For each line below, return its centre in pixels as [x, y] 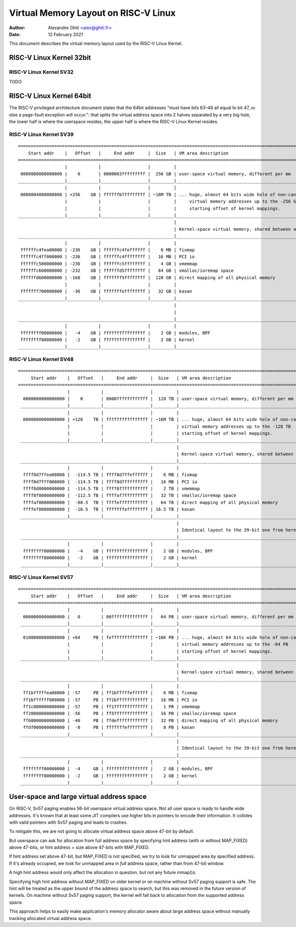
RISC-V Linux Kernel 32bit [50, 58]
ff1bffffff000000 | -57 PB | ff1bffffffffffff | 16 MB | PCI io [110, 700]
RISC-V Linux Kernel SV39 [41, 134]
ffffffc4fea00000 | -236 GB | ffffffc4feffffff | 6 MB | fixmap [108, 250]
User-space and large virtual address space [78, 797]
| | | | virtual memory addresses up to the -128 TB [179, 426]
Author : [17, 28]
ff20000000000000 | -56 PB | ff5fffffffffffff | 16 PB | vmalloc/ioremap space [130, 714]
